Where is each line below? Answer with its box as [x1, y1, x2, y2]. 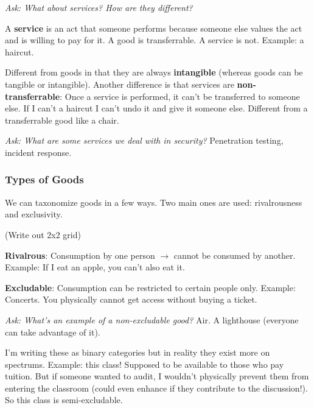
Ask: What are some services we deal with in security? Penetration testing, [5, 134, 284, 147]
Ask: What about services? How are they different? [5, 1, 193, 13]
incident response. [5, 146, 72, 158]
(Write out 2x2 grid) [5, 228, 81, 241]
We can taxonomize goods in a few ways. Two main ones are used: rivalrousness [5, 195, 302, 208]
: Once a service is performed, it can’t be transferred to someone [60, 90, 300, 102]
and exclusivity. [5, 208, 63, 220]
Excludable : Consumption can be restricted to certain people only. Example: [5, 281, 296, 294]
